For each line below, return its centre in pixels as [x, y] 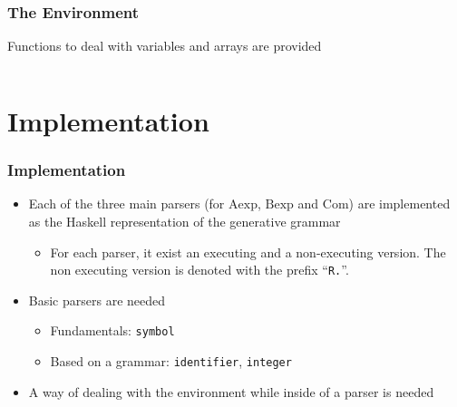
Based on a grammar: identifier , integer [171, 361]
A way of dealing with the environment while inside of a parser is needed [231, 391]
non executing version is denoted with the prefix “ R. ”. [199, 270]
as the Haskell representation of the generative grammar [185, 221]
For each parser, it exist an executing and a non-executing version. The [248, 252]
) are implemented [399, 203]
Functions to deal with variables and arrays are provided [165, 46]
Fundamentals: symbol [112, 330]
